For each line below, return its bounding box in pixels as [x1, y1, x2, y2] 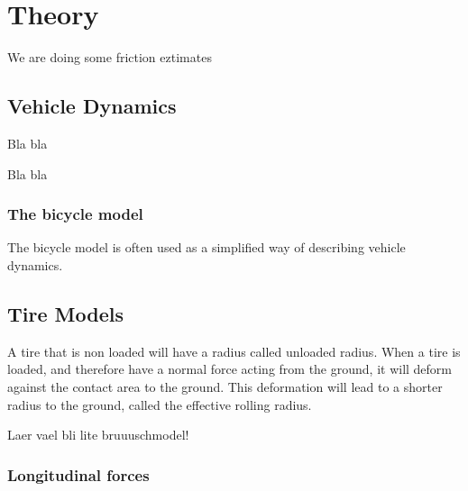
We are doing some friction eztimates [7, 48, 212, 67]
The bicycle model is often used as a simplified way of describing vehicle [7, 238, 406, 257]
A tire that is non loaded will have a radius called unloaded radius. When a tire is [7, 341, 461, 360]
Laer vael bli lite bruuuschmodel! [7, 425, 189, 444]
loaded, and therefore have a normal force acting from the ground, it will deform [7, 359, 453, 378]
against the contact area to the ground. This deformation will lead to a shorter [7, 377, 443, 396]
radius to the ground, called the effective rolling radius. [7, 395, 312, 414]
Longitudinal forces [7, 463, 150, 486]
